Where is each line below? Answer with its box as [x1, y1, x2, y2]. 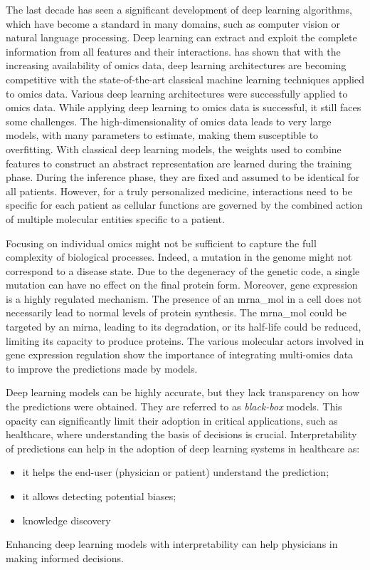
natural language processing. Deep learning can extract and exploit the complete [6, 30, 357, 45]
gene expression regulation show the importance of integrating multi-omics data [6, 347, 354, 362]
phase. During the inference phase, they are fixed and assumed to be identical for [6, 170, 360, 185]
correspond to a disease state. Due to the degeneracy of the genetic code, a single [6, 263, 360, 278]
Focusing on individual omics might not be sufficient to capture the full [6, 235, 317, 250]
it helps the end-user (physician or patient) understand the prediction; [22, 465, 329, 480]
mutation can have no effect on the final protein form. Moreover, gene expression [6, 277, 358, 292]
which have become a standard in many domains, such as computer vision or [6, 16, 340, 31]
